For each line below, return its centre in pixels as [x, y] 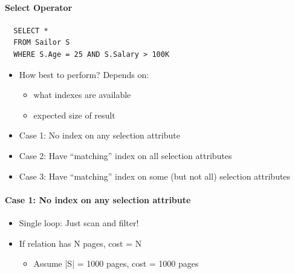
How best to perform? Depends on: [84, 74]
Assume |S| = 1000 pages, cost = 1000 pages [116, 263]
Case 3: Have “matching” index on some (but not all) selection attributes [155, 176]
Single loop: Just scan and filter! [79, 222]
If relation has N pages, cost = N [80, 243]
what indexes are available [82, 95]
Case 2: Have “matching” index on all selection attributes [125, 155]
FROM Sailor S [42, 43]
